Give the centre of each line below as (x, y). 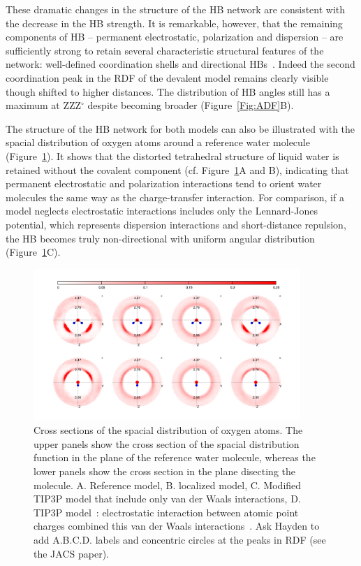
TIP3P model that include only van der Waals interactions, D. (167, 499)
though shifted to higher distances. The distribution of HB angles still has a (168, 91)
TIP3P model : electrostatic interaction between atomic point (166, 512)
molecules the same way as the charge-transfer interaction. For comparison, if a (175, 197)
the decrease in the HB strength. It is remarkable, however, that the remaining (174, 23)
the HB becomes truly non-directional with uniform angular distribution (160, 238)
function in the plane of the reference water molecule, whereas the (175, 457)
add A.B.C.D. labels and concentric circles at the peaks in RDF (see (180, 539)
